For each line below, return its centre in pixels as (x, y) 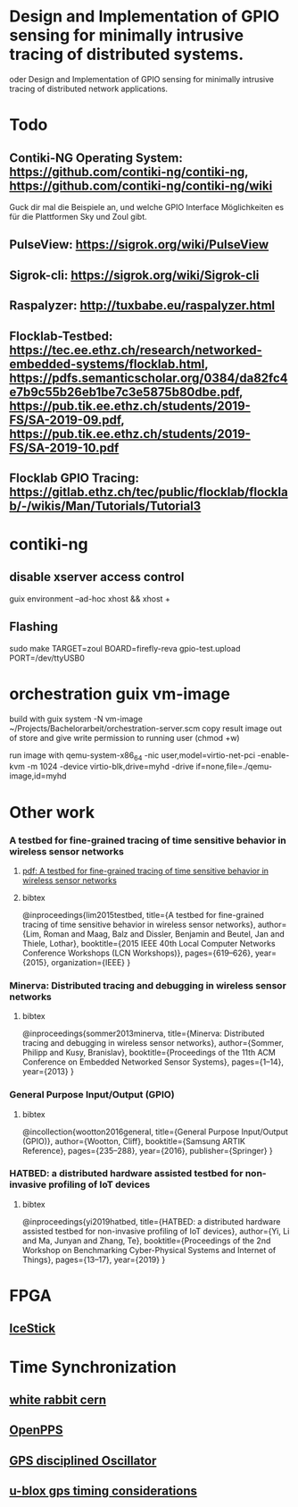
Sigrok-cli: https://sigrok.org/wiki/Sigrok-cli (134, 275)
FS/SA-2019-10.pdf (64, 447)
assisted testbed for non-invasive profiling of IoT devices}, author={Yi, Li (156, 1231)
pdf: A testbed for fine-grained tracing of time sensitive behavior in (145, 871)
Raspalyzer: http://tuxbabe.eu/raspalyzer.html (142, 306)
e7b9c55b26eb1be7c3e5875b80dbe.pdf (124, 392)
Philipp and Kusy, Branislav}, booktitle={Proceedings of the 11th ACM (149, 1053)
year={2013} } (48, 1072)
